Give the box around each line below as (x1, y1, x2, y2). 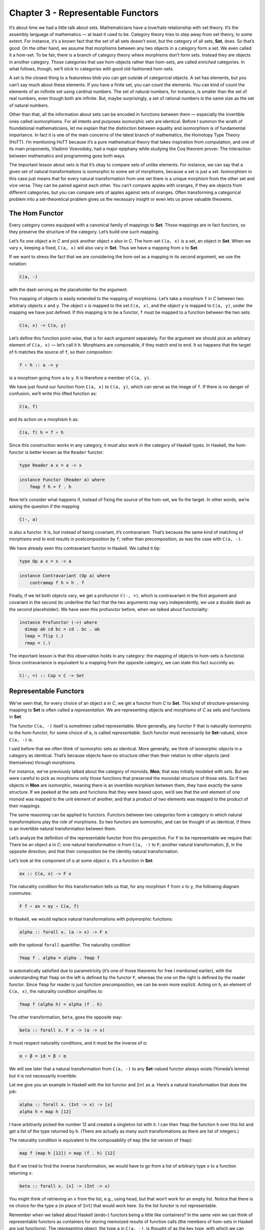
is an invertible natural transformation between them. (9, 826, 116, 831)
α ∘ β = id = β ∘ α (19, 1053, 66, 1059)
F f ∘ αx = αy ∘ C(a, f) (19, 903, 79, 909)
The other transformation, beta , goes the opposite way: (9, 1014, 123, 1020)
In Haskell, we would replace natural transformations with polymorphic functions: (9, 916, 173, 922)
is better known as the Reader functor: (25, 449, 104, 455)
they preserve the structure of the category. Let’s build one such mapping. (9, 229, 159, 235)
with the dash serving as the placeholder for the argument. (9, 286, 128, 292)
